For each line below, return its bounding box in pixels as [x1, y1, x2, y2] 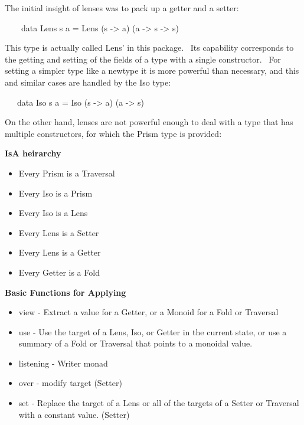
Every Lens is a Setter [18, 226, 99, 238]
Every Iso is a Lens [18, 207, 88, 219]
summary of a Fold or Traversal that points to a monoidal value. [18, 337, 253, 349]
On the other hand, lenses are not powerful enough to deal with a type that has [5, 116, 293, 128]
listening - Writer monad [18, 357, 108, 369]
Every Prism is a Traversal [18, 166, 115, 179]
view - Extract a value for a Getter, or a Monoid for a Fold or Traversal [18, 306, 279, 318]
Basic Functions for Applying [5, 286, 126, 298]
